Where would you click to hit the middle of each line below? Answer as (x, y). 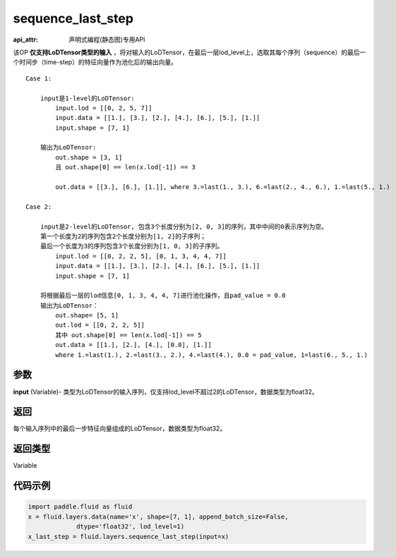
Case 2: (39, 207)
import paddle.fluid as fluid (80, 507)
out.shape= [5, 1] (87, 315)
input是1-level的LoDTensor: (88, 98)
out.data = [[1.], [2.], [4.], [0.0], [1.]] (133, 345)
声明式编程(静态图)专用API (107, 40)
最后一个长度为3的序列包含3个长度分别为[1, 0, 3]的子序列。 (132, 246)
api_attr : (26, 40)
